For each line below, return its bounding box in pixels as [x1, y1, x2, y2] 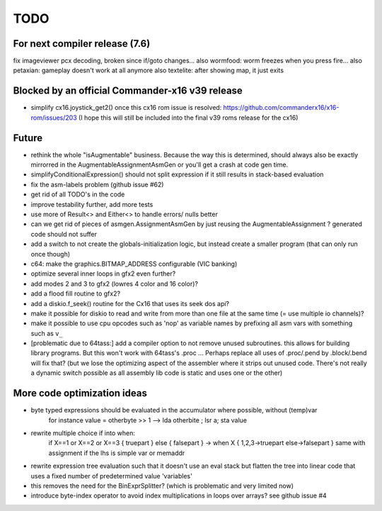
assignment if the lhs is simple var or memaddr [48, 449, 185, 457]
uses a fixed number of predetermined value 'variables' [30, 471, 192, 480]
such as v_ [30, 329, 63, 337]
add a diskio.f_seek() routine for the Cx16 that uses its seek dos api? [30, 299, 230, 308]
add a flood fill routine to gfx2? [30, 289, 120, 298]
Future [13, 132, 43, 144]
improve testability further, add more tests [30, 200, 154, 208]
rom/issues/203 [30, 113, 77, 122]
